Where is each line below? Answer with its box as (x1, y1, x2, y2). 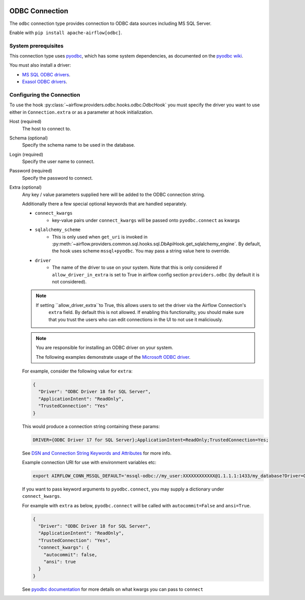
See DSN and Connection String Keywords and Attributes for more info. (22, 450, 172, 456)
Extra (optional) (9, 184, 42, 190)
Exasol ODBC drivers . (22, 79, 67, 85)
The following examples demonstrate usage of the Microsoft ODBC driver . (36, 354, 191, 360)
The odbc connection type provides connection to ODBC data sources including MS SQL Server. (9, 20, 212, 26)
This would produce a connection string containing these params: (22, 423, 160, 430)
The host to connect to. (22, 125, 71, 132)
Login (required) (9, 151, 43, 157)
